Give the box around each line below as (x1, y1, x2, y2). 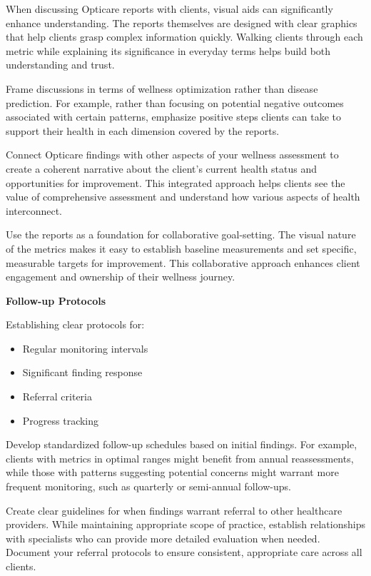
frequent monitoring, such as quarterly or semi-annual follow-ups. (6, 479, 291, 494)
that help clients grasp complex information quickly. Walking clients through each (6, 29, 363, 44)
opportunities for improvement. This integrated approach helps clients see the (6, 175, 345, 190)
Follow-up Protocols (6, 293, 106, 308)
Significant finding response (22, 365, 143, 380)
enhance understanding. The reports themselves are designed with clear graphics (6, 15, 357, 30)
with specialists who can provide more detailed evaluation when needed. (6, 530, 320, 545)
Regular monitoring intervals (22, 340, 148, 355)
